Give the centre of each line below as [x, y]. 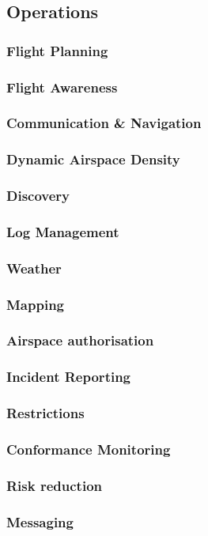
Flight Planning [57, 50]
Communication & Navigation [104, 123]
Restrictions [45, 413]
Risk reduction [54, 485]
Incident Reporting [69, 377]
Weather [34, 268]
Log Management [63, 231]
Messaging [40, 521]
